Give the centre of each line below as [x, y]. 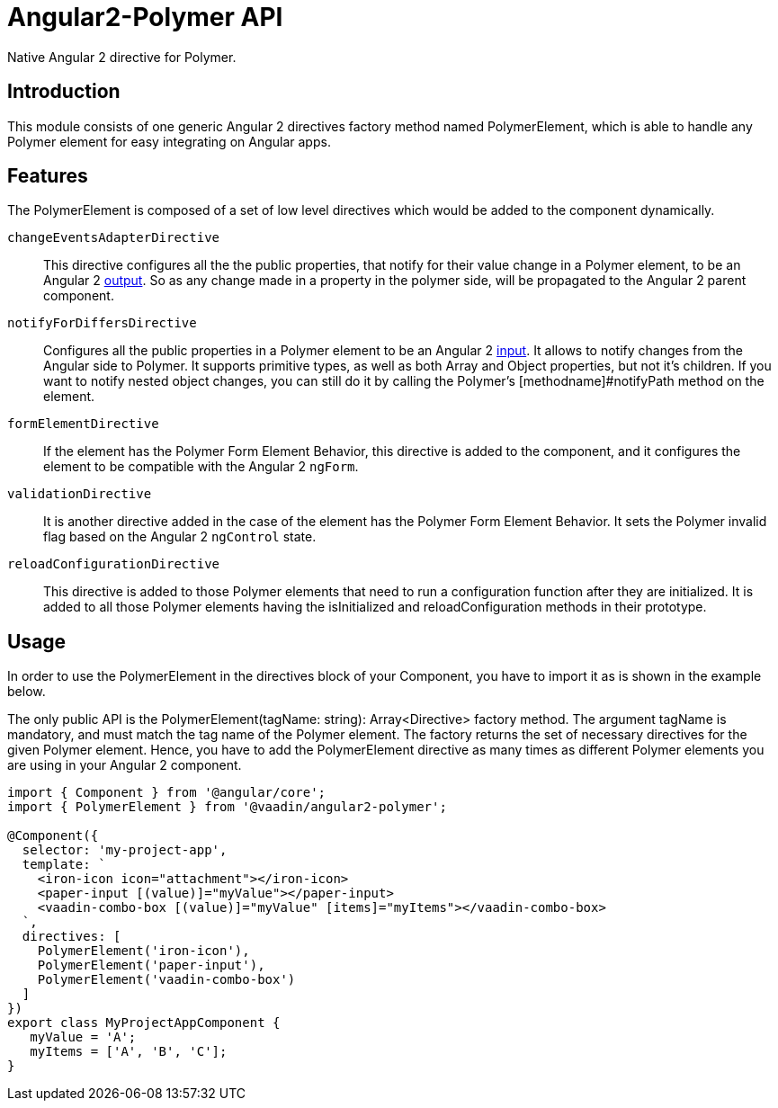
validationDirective [80, 494]
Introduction [64, 92]
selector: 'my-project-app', [125, 850]
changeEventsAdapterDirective [114, 238]
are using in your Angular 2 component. [125, 765]
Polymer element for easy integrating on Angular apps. [169, 141]
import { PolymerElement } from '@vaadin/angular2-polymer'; [227, 807]
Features [48, 176]
